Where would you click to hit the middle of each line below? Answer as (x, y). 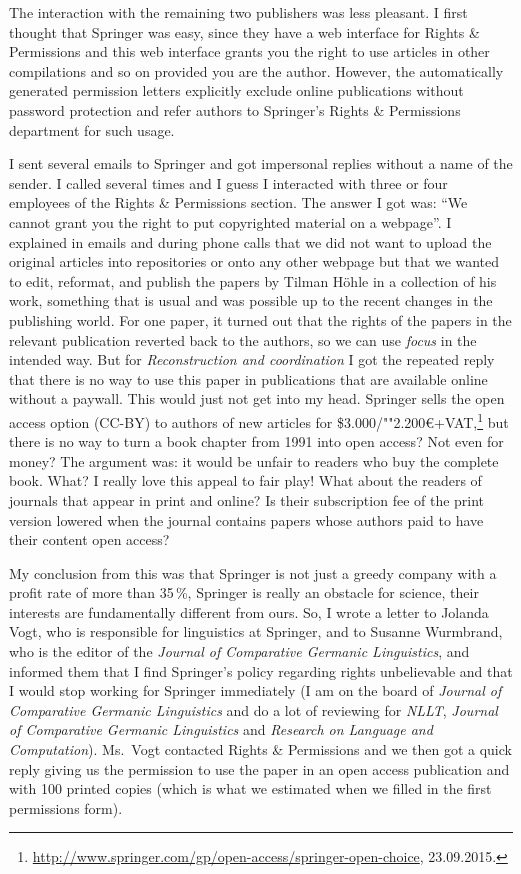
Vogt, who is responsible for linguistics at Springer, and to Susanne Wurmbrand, (256, 631)
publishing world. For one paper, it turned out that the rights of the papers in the (260, 319)
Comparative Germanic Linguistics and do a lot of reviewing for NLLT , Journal (253, 709)
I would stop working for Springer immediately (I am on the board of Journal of (255, 690)
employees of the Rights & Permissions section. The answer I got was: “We (238, 202)
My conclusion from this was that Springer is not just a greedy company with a (253, 572)
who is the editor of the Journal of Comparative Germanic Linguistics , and (239, 651)
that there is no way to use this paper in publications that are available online (248, 378)
